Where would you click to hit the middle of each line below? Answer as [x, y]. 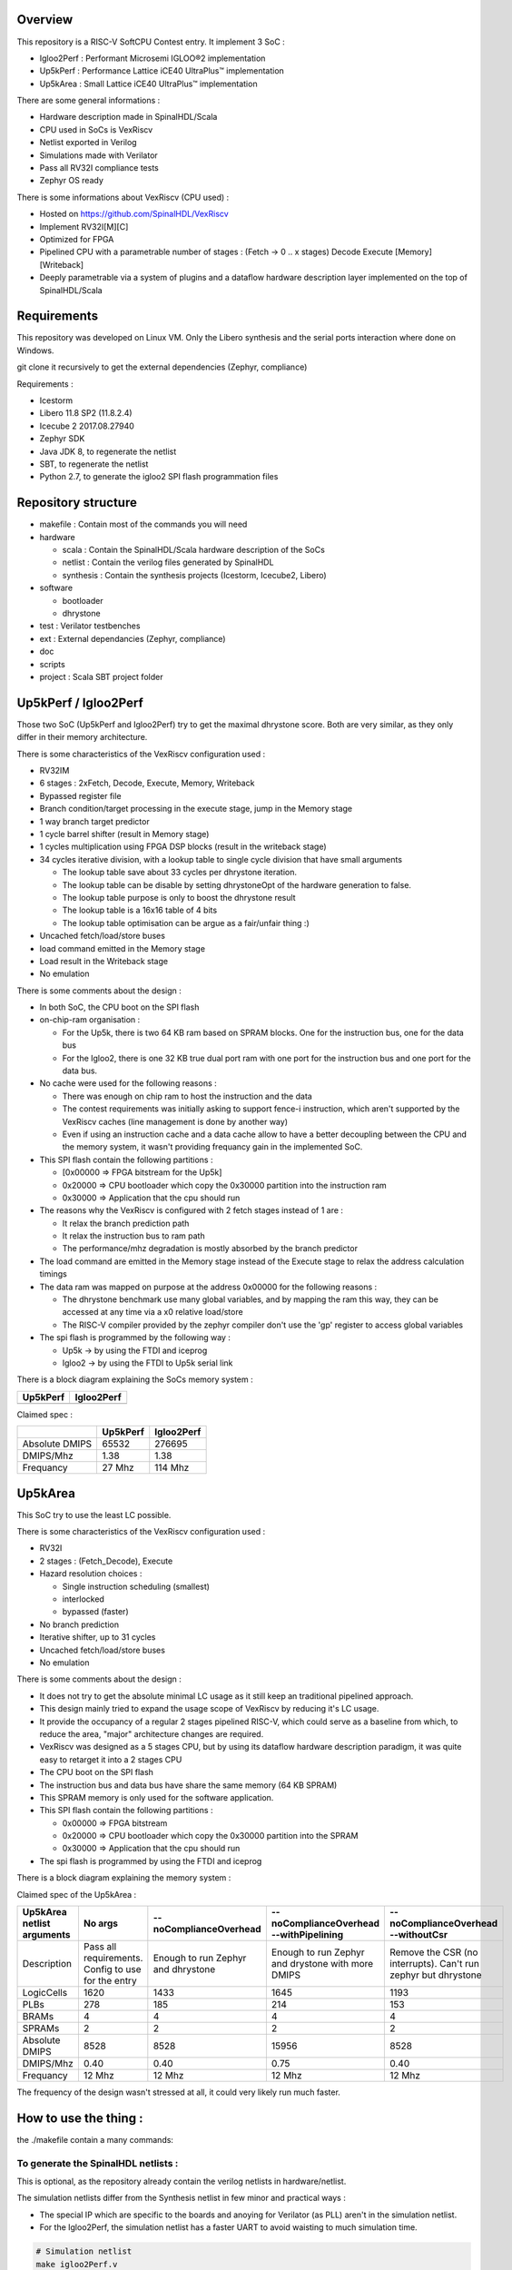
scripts [52, 664]
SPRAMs [41, 2028]
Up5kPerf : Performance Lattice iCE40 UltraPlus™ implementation [162, 71]
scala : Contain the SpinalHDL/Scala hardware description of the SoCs [194, 550]
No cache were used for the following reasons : [128, 1083]
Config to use [112, 1969]
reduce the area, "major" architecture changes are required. [152, 1733]
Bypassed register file [80, 795]
